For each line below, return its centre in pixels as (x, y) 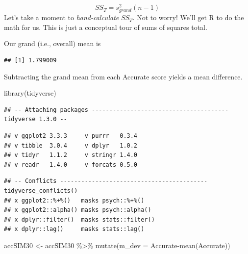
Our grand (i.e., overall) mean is (52, 43)
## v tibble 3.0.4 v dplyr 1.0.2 (71, 145)
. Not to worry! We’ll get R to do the (188, 17)
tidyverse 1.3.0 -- (36, 119)
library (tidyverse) (30, 93)
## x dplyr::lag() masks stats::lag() (74, 229)
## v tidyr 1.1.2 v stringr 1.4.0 (71, 155)
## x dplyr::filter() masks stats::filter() (79, 219)
